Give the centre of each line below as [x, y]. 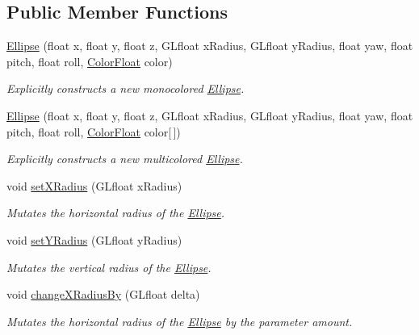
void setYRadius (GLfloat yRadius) [94, 239]
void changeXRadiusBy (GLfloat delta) [103, 294]
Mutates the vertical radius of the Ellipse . [109, 267]
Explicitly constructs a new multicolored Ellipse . [125, 159]
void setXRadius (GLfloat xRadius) [94, 185]
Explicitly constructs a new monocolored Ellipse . [126, 88]
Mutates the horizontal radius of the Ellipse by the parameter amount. [180, 321]
